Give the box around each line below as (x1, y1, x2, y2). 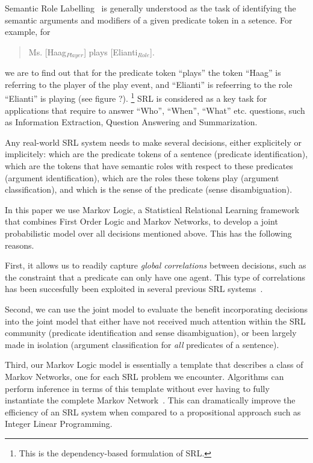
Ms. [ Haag (28, 45, 67, 58)
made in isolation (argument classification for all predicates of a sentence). (5, 338, 279, 350)
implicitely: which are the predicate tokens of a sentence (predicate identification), (5, 148, 308, 160)
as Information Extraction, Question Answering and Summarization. (5, 116, 258, 128)
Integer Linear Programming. (5, 417, 113, 430)
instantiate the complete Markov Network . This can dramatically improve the (5, 394, 296, 406)
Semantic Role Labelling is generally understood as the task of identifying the (5, 2, 296, 14)
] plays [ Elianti (84, 45, 138, 58)
